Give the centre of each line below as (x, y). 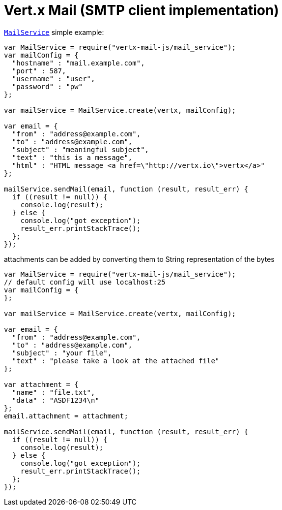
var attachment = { (41, 384)
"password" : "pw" (47, 86)
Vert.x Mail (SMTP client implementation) (141, 10)
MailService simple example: (54, 32)
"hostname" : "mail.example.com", (78, 63)
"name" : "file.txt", (54, 392)
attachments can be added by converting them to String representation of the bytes (139, 259)
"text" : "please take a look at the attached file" (116, 361)
